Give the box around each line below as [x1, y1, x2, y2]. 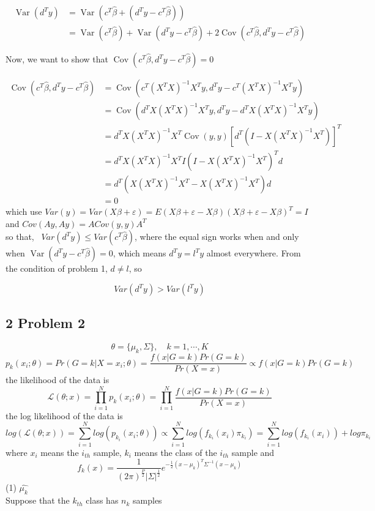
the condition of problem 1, [6, 262, 108, 275]
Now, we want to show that [6, 53, 109, 65]
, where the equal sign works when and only [135, 230, 299, 243]
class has [86, 494, 119, 507]
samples [133, 494, 162, 507]
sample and [231, 446, 275, 458]
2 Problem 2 [6, 313, 86, 332]
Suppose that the [6, 494, 70, 507]
